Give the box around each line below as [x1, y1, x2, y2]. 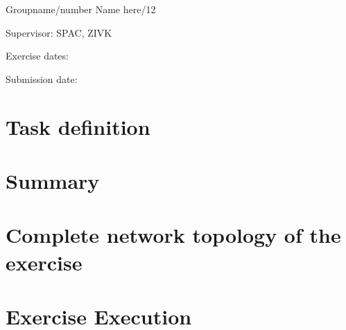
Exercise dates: [6, 48, 69, 63]
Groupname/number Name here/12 [6, 2, 156, 16]
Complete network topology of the [6, 221, 341, 249]
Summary [6, 166, 100, 194]
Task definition [6, 112, 150, 140]
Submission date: [6, 71, 78, 86]
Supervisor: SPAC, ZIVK [6, 25, 112, 39]
